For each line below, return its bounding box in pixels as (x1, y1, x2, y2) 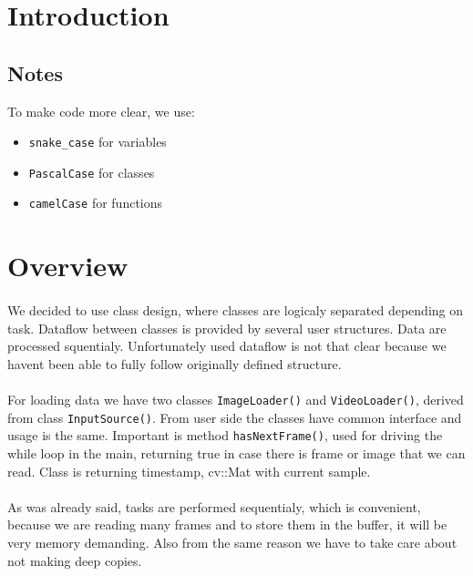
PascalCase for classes (28, 162, 155, 181)
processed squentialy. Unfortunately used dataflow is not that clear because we (7, 336, 447, 355)
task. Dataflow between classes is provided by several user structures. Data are (7, 318, 447, 337)
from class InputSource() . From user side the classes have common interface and (7, 407, 462, 427)
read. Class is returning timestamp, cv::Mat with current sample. (7, 461, 371, 480)
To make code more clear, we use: (7, 101, 195, 120)
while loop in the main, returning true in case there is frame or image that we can (7, 444, 466, 463)
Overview (7, 247, 129, 284)
